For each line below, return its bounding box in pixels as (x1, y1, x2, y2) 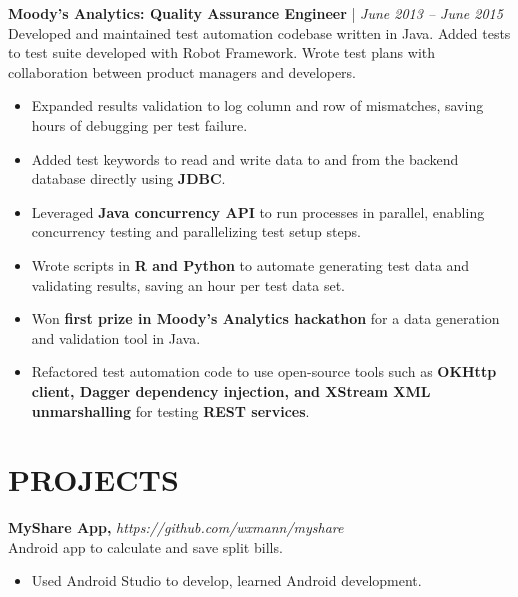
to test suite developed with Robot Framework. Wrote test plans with (8, 42, 436, 63)
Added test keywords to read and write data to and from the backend (31, 148, 459, 169)
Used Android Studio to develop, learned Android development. (31, 570, 422, 591)
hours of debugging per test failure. (31, 114, 248, 135)
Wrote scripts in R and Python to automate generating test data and (31, 254, 470, 275)
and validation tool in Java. (31, 327, 201, 348)
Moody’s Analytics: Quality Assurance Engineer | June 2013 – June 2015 (8, 3, 503, 23)
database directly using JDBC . (31, 168, 226, 189)
